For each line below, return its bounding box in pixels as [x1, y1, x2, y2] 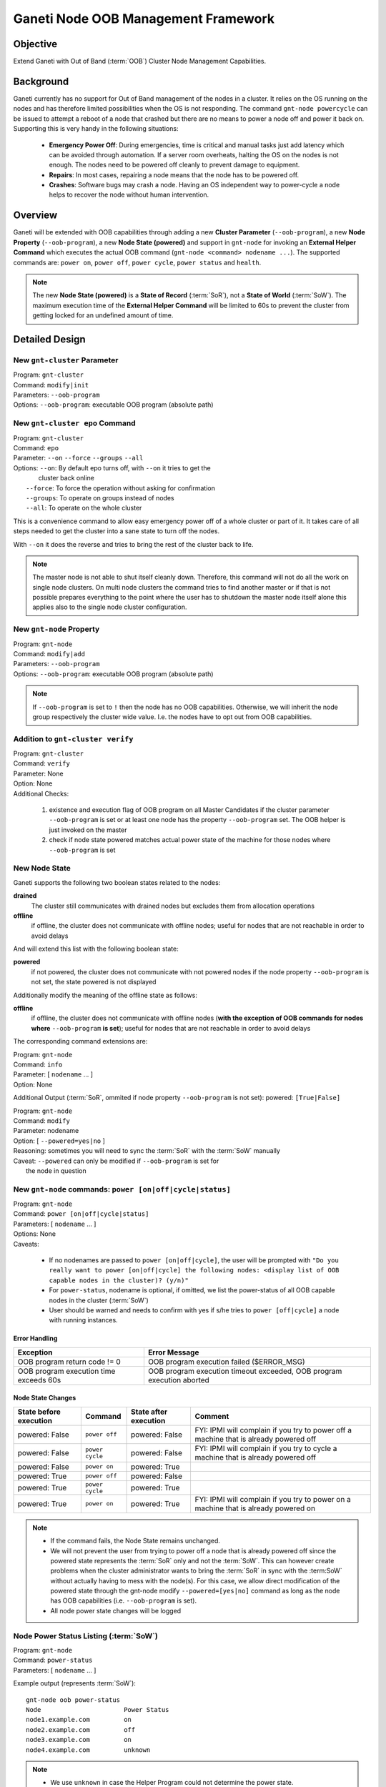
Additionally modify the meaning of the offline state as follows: [13, 991, 198, 999]
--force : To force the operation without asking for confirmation [26, 483, 216, 492]
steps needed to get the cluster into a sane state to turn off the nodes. [13, 527, 220, 535]
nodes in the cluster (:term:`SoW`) [49, 1296, 149, 1305]
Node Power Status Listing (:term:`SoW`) [13, 1630, 159, 1640]
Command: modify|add [13, 649, 86, 658]
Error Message [147, 1347, 199, 1357]
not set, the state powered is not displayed [31, 978, 157, 986]
